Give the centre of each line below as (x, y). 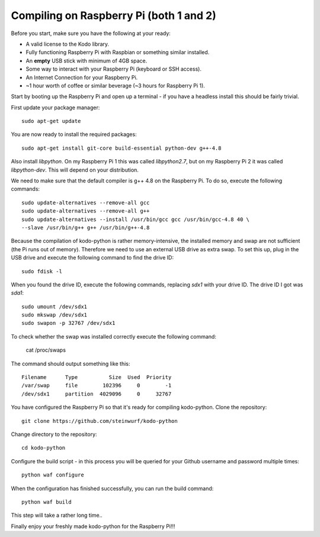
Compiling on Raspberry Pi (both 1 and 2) (113, 15)
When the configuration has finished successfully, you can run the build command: (112, 488)
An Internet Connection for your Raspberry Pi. (82, 77)
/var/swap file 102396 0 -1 (97, 386)
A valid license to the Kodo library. (68, 44)
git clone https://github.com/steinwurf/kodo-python (100, 421)
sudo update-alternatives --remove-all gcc (86, 203)
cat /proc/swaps (46, 350)
